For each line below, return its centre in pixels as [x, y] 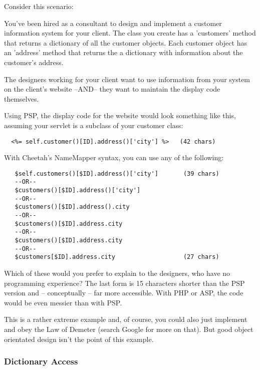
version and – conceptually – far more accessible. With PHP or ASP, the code [124, 293]
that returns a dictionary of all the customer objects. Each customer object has [125, 42]
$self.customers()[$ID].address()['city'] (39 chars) [117, 173]
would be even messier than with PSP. [63, 302]
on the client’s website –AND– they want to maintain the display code [112, 89]
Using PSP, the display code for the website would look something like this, [120, 115]
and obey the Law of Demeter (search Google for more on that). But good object [129, 329]
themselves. [22, 98]
